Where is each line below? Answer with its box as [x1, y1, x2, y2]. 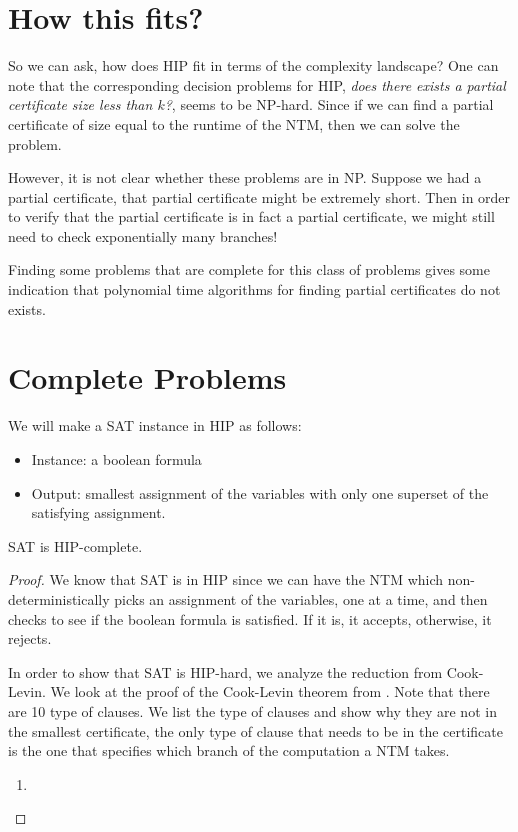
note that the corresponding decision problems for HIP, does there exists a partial [8, 74, 506, 95]
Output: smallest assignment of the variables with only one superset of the [31, 482, 489, 503]
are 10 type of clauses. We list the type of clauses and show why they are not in [8, 700, 497, 721]
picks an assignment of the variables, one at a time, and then [114, 588, 488, 609]
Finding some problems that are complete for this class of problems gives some [8, 259, 490, 280]
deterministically [8, 588, 110, 609]
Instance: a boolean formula [31, 448, 202, 469]
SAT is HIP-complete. [8, 535, 143, 556]
